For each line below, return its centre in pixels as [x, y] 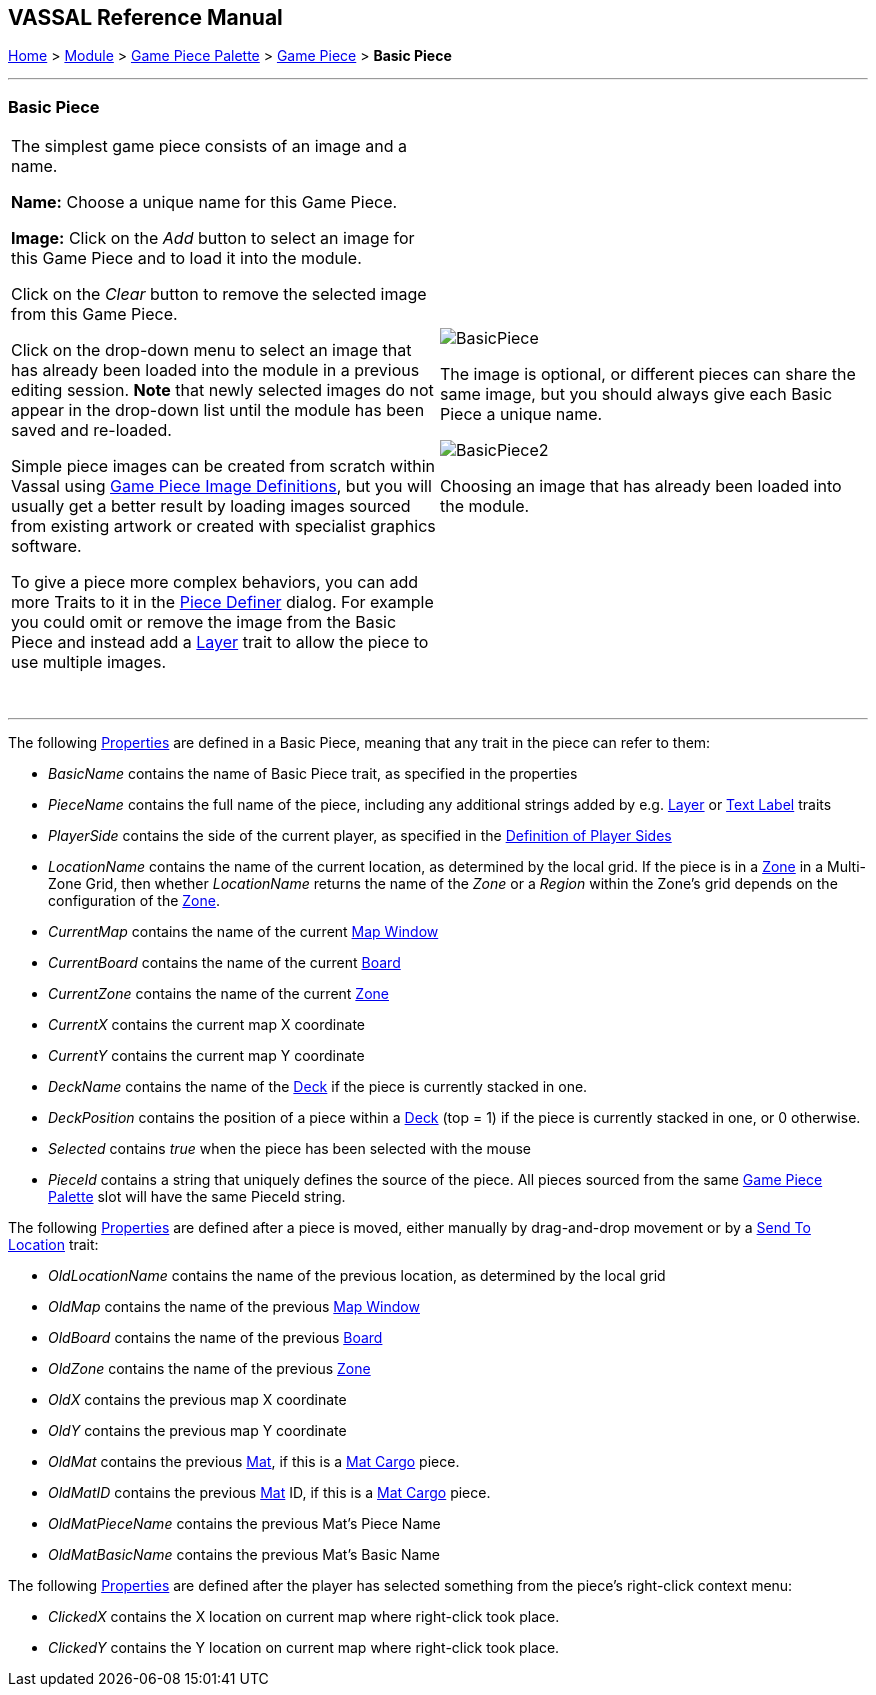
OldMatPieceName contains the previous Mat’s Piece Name [244, 1524]
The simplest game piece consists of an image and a [209, 146]
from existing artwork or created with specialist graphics [223, 526]
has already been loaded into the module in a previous [215, 370]
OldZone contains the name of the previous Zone [209, 1369]
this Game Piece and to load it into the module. [186, 258]
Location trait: [53, 1245]
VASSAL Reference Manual [145, 17]
